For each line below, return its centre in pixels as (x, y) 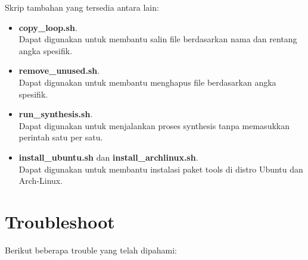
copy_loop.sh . (48, 27)
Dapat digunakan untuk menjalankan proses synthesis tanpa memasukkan (154, 125)
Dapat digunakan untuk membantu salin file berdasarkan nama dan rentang (158, 39)
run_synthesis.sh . (56, 114)
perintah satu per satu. (61, 137)
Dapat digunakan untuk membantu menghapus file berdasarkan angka (147, 82)
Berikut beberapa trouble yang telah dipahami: (91, 250)
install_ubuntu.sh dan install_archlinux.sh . (108, 157)
